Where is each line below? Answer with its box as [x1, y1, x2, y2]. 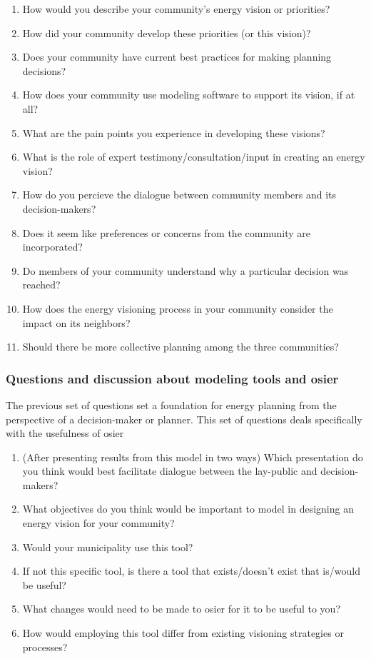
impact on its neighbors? [22, 315, 131, 330]
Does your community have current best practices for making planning [22, 49, 332, 64]
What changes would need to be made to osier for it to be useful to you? [22, 601, 340, 616]
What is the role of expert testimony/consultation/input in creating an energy [22, 149, 365, 164]
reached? [22, 277, 61, 292]
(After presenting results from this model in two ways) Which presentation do [22, 449, 363, 464]
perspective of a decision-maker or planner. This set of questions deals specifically [6, 411, 362, 426]
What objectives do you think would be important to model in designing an [22, 501, 354, 516]
